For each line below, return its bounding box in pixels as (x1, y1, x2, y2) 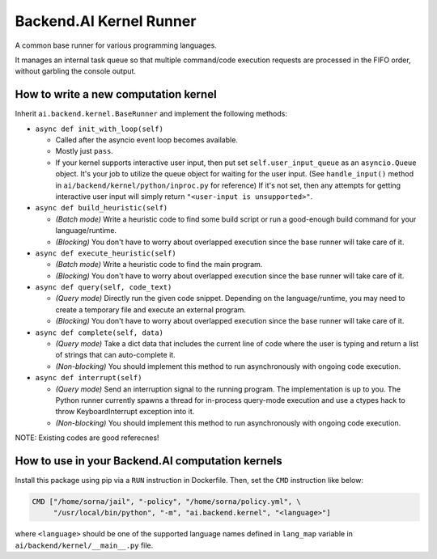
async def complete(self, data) (35, 328, 163, 337)
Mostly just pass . (55, 146, 113, 156)
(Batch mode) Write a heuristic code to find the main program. (55, 260, 263, 269)
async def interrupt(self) (35, 373, 142, 383)
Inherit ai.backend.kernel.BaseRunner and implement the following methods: (15, 109, 287, 119)
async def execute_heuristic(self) (35, 248, 177, 258)
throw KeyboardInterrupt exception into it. (55, 407, 195, 417)
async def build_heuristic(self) (35, 203, 168, 213)
